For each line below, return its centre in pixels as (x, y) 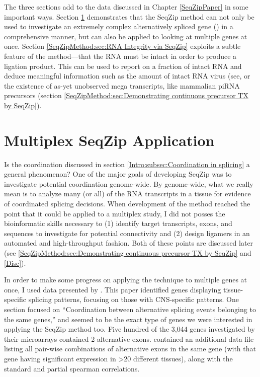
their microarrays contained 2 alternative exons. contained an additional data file (129, 338)
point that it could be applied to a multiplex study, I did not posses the (115, 213)
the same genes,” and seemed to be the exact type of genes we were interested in (128, 319)
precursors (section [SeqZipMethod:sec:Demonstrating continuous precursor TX (126, 95)
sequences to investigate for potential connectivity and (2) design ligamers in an (127, 233)
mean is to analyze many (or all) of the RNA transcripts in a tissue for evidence (127, 194)
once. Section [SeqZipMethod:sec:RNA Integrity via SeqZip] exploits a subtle (122, 46)
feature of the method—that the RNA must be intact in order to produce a (120, 56)
